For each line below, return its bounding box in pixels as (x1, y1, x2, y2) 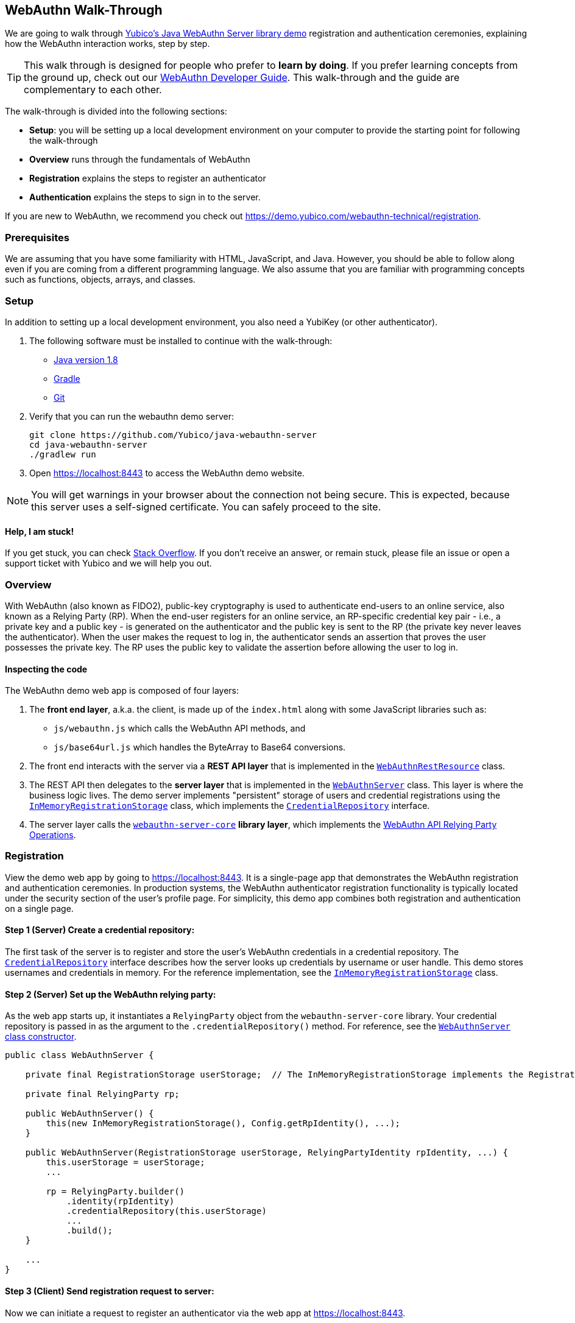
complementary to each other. (24, 83, 162, 96)
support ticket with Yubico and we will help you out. (5, 558, 212, 569)
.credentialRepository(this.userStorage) (66, 1206, 267, 1216)
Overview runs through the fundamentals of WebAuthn (29, 154, 250, 165)
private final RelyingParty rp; (25, 1089, 180, 1099)
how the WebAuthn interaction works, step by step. (5, 38, 210, 49)
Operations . (29, 830, 76, 841)
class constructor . (5, 1031, 77, 1042)
